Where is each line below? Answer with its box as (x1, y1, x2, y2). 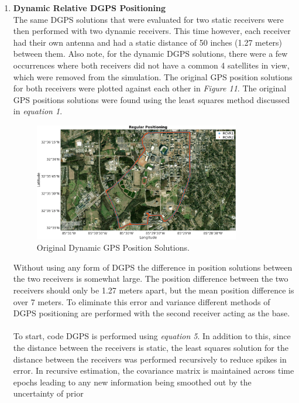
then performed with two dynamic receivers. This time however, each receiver (13, 25, 291, 37)
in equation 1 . (13, 105, 63, 117)
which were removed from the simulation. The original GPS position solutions (13, 70, 293, 83)
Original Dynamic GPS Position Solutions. (36, 241, 190, 254)
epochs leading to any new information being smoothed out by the (13, 375, 252, 388)
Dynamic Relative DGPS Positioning (13, 2, 166, 13)
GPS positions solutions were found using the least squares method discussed (13, 93, 290, 105)
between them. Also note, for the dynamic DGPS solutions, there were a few (13, 47, 288, 60)
